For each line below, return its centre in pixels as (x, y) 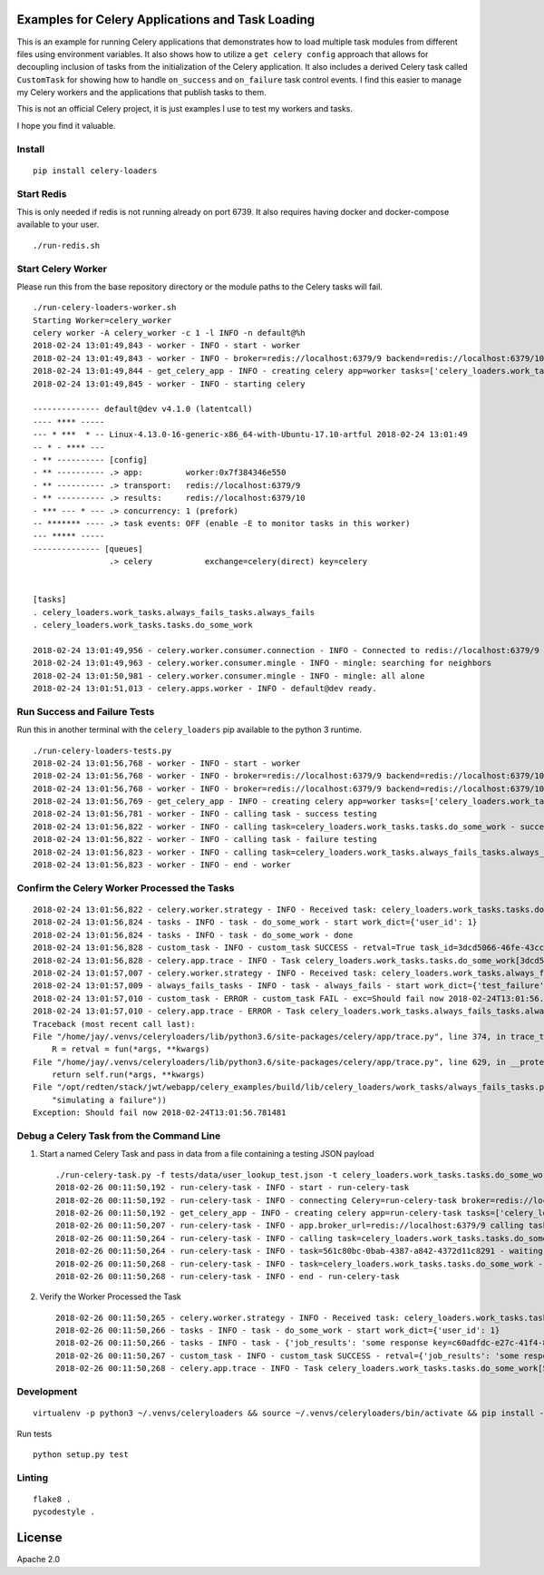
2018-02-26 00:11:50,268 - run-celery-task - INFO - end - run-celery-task (228, 1276)
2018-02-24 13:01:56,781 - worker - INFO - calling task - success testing (205, 814)
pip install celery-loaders (95, 171)
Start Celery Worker (62, 269)
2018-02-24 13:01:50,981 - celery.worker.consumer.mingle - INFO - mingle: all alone (229, 675)
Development (47, 1391)
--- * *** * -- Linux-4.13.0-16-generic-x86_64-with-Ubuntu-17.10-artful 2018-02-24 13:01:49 (251, 435)
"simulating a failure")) (109, 1100)
